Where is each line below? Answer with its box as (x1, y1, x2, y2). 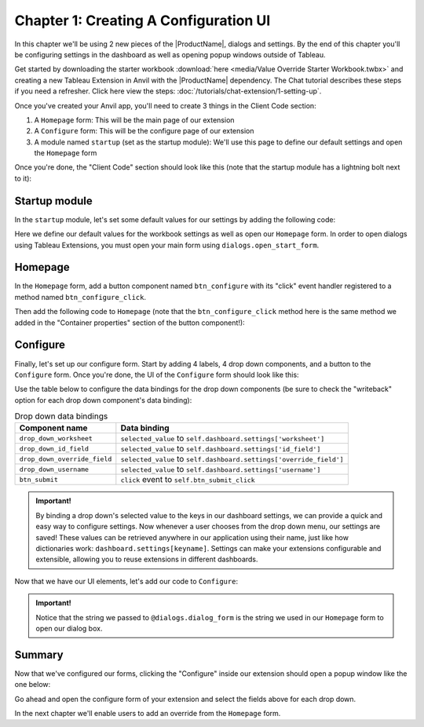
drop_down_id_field (19, 444, 90, 453)
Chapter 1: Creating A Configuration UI (14, 12, 271, 29)
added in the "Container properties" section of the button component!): (14, 318, 245, 327)
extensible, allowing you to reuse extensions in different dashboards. (35, 554, 258, 564)
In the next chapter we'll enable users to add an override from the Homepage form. (14, 709, 281, 718)
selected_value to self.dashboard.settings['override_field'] (120, 454, 345, 465)
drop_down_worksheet (19, 434, 93, 443)
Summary (14, 648, 64, 661)
